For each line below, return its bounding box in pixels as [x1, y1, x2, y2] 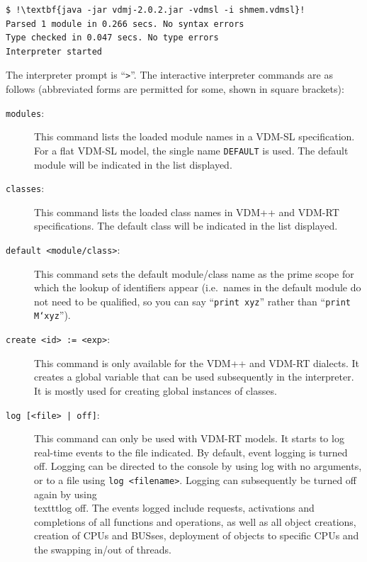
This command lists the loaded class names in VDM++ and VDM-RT [34, 204, 339, 219]
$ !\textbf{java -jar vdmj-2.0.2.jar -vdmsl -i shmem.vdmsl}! [6, 5, 305, 15]
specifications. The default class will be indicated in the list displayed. [34, 218, 338, 233]
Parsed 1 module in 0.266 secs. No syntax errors [6, 18, 244, 29]
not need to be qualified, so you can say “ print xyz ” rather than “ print [34, 293, 351, 308]
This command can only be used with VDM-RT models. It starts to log [34, 431, 344, 446]
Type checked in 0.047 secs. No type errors [6, 33, 219, 43]
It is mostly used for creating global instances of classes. [34, 383, 277, 398]
